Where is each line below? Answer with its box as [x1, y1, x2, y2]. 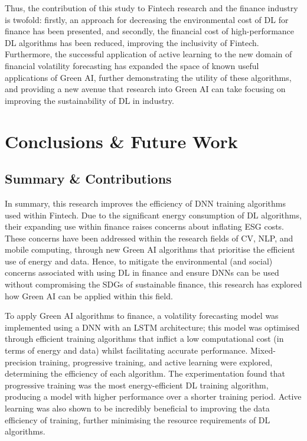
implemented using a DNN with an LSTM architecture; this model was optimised [5, 321, 300, 333]
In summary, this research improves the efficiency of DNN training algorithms [5, 197, 286, 209]
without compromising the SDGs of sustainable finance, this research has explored [5, 278, 302, 290]
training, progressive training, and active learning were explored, [39, 355, 273, 368]
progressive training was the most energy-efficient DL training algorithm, [5, 378, 269, 391]
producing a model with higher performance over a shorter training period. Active [5, 390, 302, 403]
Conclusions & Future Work [5, 129, 238, 153]
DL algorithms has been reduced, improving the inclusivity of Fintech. [5, 36, 259, 48]
